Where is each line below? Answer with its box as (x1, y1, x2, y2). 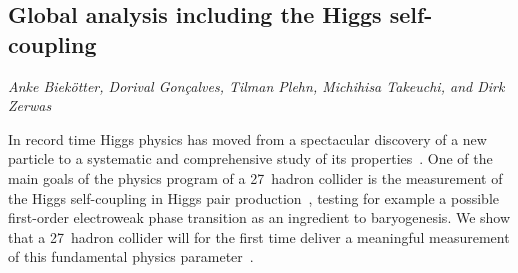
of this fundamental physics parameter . (8, 246, 254, 267)
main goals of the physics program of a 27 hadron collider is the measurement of (8, 167, 503, 188)
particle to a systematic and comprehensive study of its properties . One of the (8, 148, 493, 169)
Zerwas (8, 95, 52, 116)
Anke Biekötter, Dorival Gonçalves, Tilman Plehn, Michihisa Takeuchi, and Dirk (8, 75, 505, 96)
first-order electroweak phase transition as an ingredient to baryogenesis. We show (8, 207, 511, 228)
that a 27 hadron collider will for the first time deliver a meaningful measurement (8, 226, 510, 247)
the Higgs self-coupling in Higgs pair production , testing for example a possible (8, 187, 500, 208)
